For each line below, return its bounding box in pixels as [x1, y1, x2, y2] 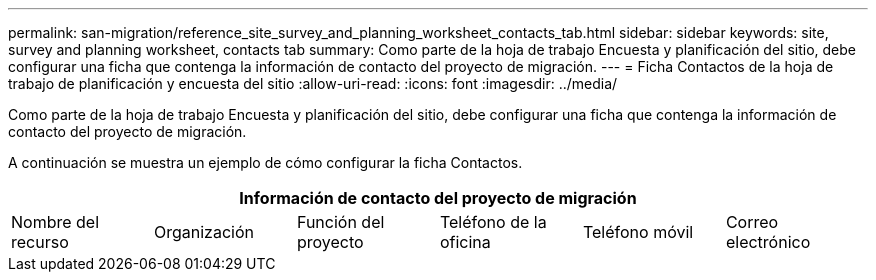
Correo [725, 212, 779, 232]
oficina [439, 232, 491, 252]
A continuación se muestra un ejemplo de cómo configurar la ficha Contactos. [8, 154, 523, 171]
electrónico [725, 232, 811, 252]
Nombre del [11, 212, 100, 232]
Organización [153, 222, 254, 242]
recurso [11, 232, 69, 252]
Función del [296, 212, 385, 232]
